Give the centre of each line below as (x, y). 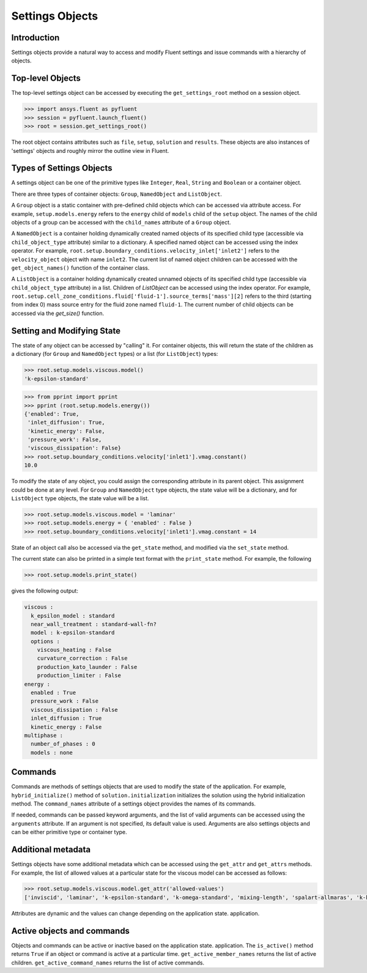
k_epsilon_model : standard (73, 616)
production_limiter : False (79, 675)
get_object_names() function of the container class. (80, 268)
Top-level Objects (46, 79)
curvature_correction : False (82, 658)
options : (46, 641)
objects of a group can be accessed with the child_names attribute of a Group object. (121, 222)
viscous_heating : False (74, 650)
